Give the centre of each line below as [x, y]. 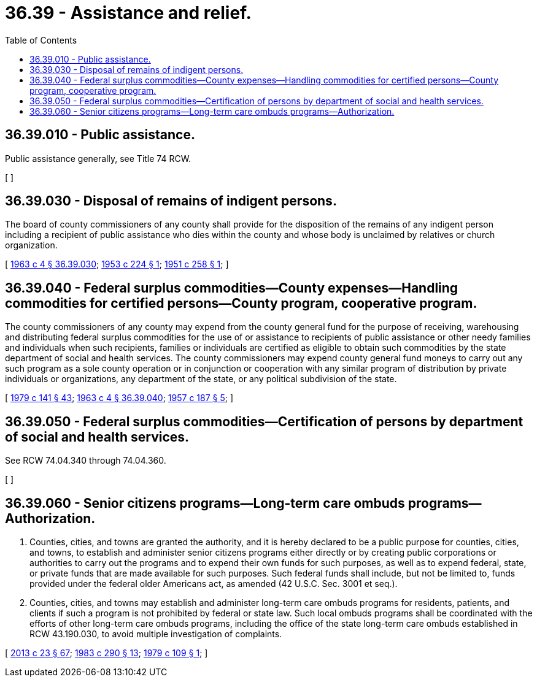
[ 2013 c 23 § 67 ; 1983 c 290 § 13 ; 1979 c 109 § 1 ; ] [106, 653]
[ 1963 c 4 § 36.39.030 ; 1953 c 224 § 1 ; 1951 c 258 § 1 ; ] [117, 264]
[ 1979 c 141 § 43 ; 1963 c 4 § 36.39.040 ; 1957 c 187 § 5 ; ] [119, 398]
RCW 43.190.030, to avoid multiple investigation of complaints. [156, 634]
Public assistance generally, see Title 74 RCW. [98, 158]
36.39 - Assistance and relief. [128, 13]
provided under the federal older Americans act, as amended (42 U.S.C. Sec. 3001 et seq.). [214, 583]
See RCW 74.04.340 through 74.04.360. [86, 461]
